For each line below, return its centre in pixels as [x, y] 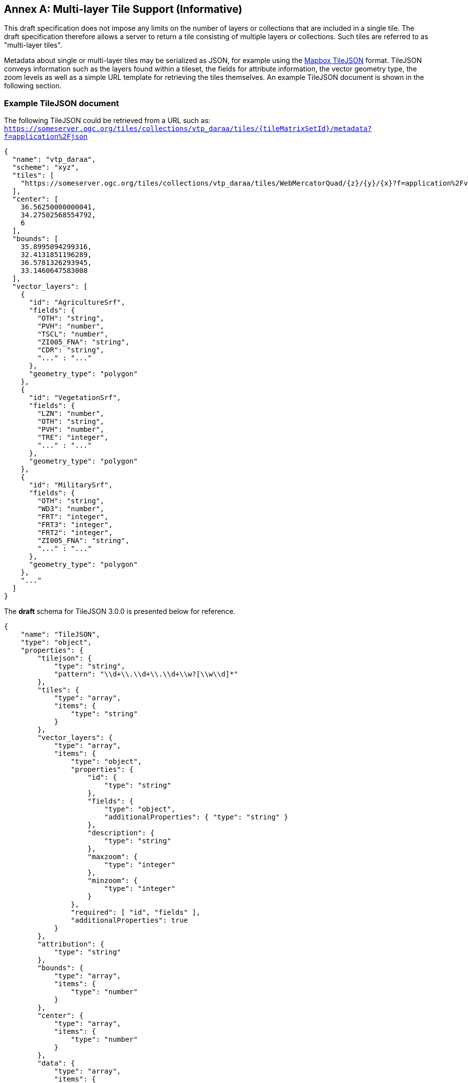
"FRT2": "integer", [75, 533]
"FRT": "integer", [73, 517]
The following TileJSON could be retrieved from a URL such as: [107, 121]
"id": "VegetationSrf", [75, 398]
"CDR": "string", [71, 350]
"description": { [121, 833]
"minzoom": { [113, 881]
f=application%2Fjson [46, 137]
